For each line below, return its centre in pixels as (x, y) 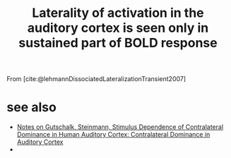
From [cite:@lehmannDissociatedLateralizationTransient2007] (96, 79)
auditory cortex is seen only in (118, 28)
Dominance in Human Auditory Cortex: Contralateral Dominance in (113, 135)
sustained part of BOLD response (118, 43)
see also (32, 108)
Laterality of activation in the (118, 13)
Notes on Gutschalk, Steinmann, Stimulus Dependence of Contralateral (120, 127)
